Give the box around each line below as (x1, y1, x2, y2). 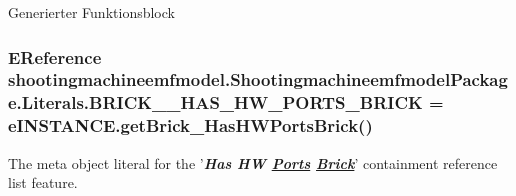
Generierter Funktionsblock (8, 2, 175, 22)
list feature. (8, 172, 78, 193)
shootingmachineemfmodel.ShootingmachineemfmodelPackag (8, 67, 508, 92)
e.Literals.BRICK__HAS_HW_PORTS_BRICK (8, 90, 423, 115)
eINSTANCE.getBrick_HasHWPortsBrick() (8, 113, 373, 138)
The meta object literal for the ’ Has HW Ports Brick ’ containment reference (8, 152, 498, 173)
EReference (8, 44, 102, 69)
